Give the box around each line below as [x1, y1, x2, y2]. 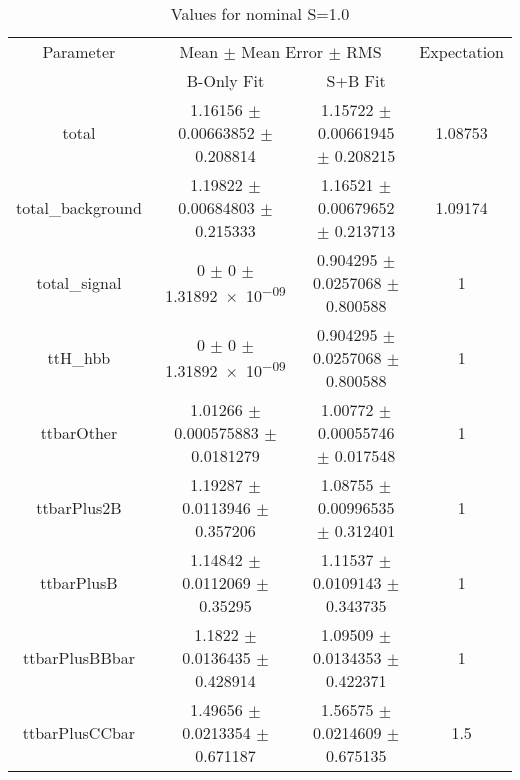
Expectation [419, 40, 504, 63]
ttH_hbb [47, 346, 111, 369]
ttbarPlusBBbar [22, 646, 135, 669]
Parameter [42, 40, 116, 63]
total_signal [36, 271, 122, 294]
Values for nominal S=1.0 [170, 2, 350, 25]
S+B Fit [326, 69, 386, 92]
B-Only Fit [186, 69, 265, 92]
